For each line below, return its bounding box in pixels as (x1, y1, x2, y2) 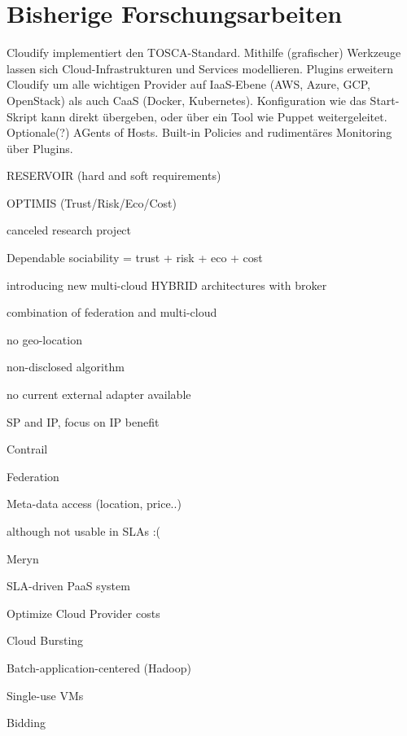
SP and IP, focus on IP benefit (7, 413, 160, 430)
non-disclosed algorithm (7, 358, 125, 375)
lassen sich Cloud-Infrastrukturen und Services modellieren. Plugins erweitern (7, 59, 394, 77)
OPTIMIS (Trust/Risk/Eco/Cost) (7, 194, 177, 211)
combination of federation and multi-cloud (7, 304, 217, 321)
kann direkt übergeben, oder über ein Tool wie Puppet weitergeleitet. (41, 107, 387, 125)
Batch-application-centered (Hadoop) (7, 659, 191, 676)
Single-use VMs (7, 686, 84, 703)
